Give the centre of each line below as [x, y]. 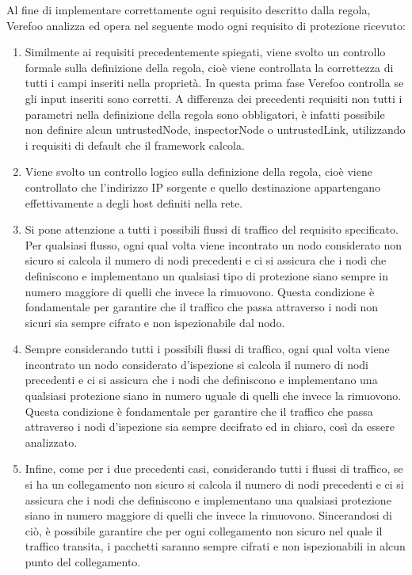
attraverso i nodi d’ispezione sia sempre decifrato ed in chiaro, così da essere [210, 426]
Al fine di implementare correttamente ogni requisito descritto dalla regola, [189, 10]
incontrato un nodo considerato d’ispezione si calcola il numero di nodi [197, 364]
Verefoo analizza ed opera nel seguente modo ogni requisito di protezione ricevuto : [206, 25]
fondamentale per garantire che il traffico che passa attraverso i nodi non [202, 307]
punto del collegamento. [83, 562]
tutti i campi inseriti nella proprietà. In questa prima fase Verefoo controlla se [214, 83]
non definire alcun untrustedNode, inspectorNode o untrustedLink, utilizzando [215, 129]
